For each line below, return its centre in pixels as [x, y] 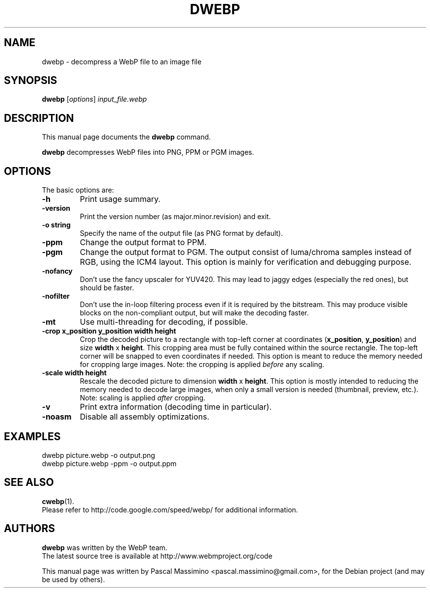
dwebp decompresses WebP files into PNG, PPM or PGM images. [148, 152]
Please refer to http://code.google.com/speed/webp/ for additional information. [170, 509]
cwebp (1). [58, 501]
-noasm [57, 417]
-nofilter [56, 296]
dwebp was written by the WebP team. [105, 547]
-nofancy [57, 271]
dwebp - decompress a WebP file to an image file [122, 61]
